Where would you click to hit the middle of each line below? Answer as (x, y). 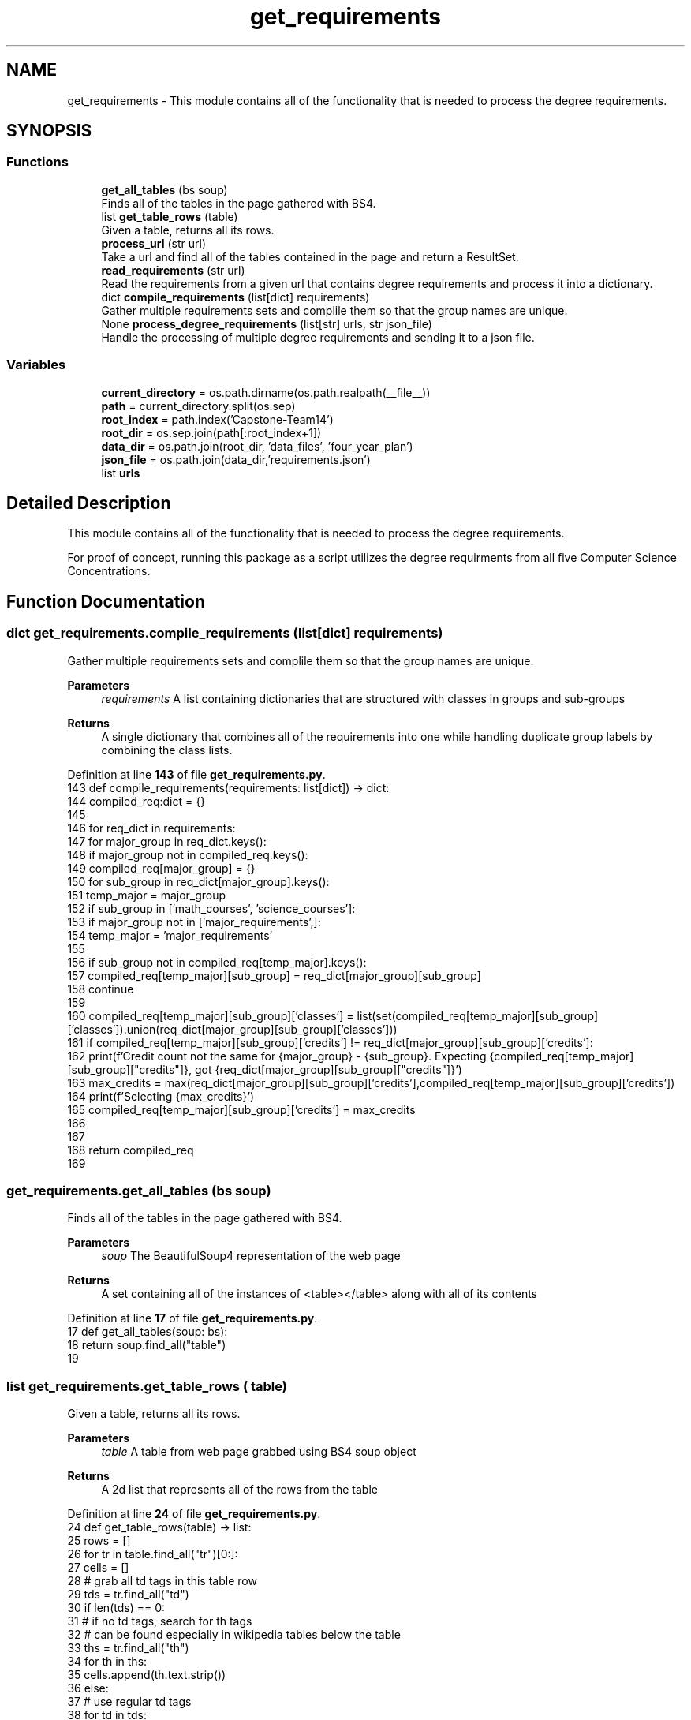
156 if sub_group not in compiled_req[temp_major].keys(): (217, 962)
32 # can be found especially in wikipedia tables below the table (234, 1635)
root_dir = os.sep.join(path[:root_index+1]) (211, 432)
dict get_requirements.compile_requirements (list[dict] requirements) (225, 633)
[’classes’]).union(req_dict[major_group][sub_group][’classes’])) (232, 1029)
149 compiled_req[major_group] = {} (161, 868)
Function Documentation (106, 601)
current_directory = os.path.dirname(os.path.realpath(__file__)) (266, 392)
